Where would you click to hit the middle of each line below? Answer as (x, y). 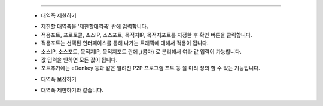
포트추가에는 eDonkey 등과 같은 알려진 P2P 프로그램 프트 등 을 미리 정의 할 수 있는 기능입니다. (150, 68)
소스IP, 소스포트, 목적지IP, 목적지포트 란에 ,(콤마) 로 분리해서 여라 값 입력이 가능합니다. (141, 51)
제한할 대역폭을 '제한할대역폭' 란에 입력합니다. (95, 26)
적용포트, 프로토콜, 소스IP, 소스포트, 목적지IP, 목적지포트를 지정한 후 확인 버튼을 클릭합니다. (147, 35)
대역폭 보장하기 (59, 79)
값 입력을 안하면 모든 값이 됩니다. (79, 60)
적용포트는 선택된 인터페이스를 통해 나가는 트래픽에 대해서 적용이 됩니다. (125, 43)
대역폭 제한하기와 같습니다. (72, 90)
